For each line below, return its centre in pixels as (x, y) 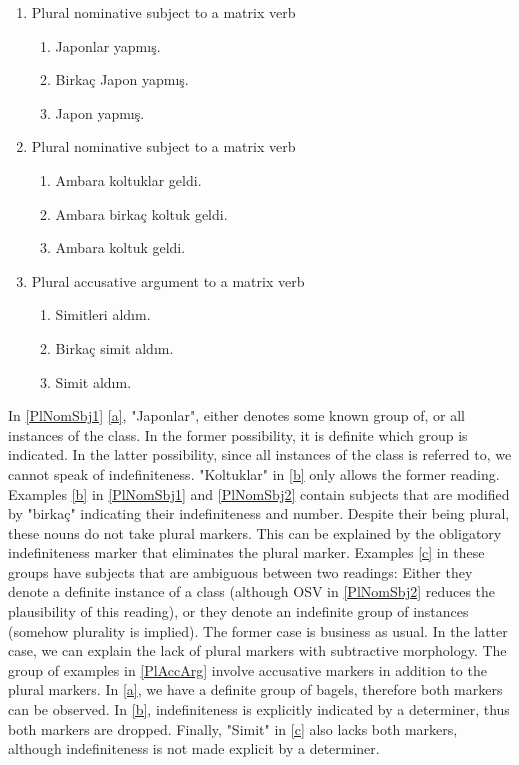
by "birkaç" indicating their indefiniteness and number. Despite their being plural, (259, 513)
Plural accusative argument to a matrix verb (168, 280)
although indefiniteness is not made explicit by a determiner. (194, 748)
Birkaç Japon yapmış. (122, 79)
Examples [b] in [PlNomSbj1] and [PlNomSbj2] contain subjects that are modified (259, 493)
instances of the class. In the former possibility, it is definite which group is (238, 434)
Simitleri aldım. (103, 314)
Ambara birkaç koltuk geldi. (141, 213)
